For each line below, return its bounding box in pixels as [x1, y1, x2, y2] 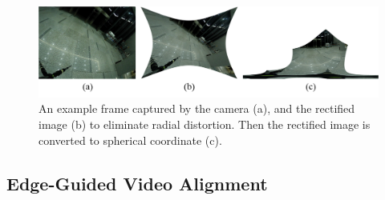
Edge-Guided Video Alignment [6, 170, 268, 195]
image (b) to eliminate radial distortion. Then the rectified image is [38, 116, 371, 133]
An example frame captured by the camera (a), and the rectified [38, 100, 355, 117]
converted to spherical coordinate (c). [38, 131, 222, 148]
